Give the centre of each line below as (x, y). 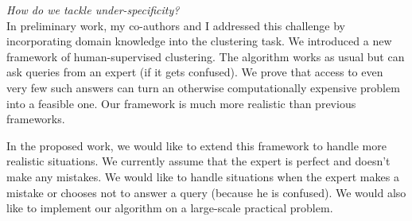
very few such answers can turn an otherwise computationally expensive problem (203, 87)
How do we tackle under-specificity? (93, 10)
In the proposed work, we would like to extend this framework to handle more (196, 145)
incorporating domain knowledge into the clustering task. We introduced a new (199, 41)
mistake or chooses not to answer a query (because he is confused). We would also (206, 192)
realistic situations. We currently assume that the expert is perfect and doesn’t (198, 161)
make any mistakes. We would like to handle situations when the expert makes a (203, 176)
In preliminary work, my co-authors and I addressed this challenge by (176, 25)
